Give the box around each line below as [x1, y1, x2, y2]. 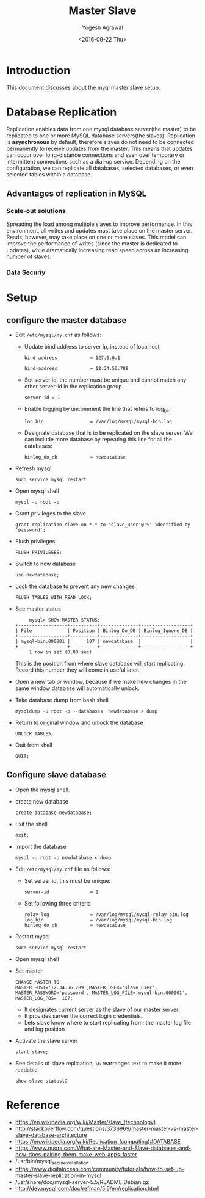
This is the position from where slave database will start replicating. [15, 660, 185, 667]
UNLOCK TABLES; [15, 731, 54, 737]
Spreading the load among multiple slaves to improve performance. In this [6, 220, 192, 228]
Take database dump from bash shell [15, 697, 109, 704]
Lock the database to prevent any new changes [15, 583, 135, 590]
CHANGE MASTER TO [15, 979, 60, 985]
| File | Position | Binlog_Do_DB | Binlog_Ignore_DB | [15, 628, 193, 634]
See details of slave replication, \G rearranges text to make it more [15, 1059, 182, 1067]
